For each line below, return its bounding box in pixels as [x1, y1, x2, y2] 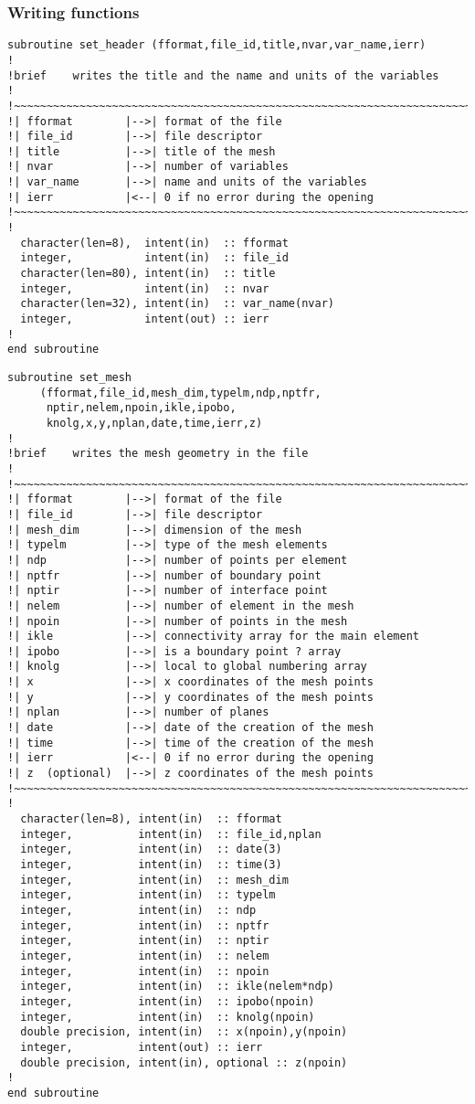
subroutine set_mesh [7, 371, 132, 384]
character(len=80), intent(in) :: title [20, 267, 276, 281]
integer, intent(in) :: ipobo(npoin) [20, 994, 315, 1008]
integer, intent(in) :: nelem [20, 949, 269, 962]
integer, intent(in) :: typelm [20, 888, 276, 902]
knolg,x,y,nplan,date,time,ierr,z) [46, 416, 263, 430]
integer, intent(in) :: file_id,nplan [20, 827, 322, 841]
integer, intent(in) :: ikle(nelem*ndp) [20, 980, 334, 993]
